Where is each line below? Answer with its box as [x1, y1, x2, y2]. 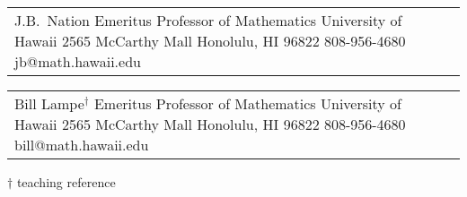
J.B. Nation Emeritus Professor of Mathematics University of [14, 10, 402, 30]
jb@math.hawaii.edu [14, 51, 141, 72]
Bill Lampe [14, 93, 84, 114]
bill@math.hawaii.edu [14, 134, 149, 155]
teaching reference [16, 173, 116, 191]
